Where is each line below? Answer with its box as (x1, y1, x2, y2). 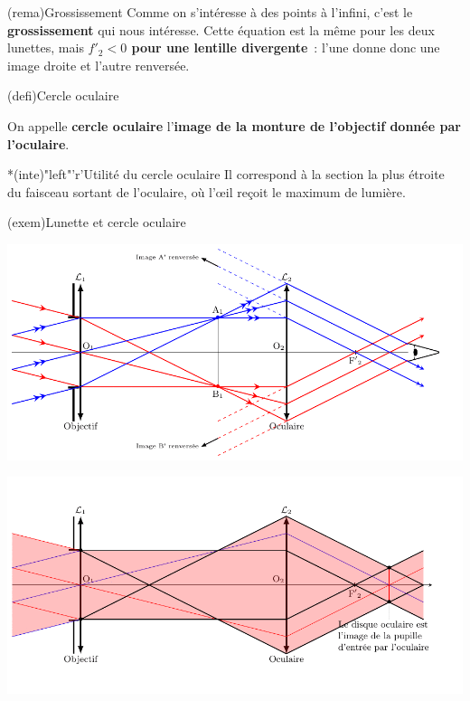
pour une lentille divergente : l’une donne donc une (131, 38, 440, 57)
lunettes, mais (7, 38, 84, 57)
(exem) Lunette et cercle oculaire (7, 213, 186, 232)
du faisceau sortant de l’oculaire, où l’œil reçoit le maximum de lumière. (7, 182, 406, 201)
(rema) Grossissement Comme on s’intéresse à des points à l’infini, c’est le (7, 3, 413, 21)
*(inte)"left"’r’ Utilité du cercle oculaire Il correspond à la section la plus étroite (7, 165, 445, 184)
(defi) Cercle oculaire (7, 86, 119, 105)
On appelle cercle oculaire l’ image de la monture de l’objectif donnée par (7, 116, 461, 135)
